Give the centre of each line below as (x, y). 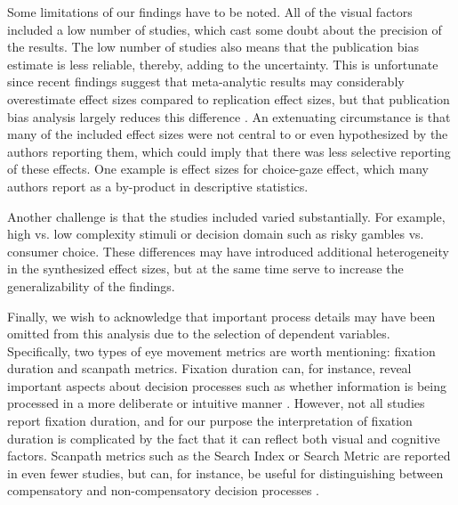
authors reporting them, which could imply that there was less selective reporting (229, 151)
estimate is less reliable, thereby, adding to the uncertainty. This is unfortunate (223, 64)
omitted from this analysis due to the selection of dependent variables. (199, 334)
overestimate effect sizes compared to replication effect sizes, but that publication (229, 98)
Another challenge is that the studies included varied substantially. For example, (226, 216)
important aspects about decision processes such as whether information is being (227, 385)
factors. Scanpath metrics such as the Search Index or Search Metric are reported (229, 456)
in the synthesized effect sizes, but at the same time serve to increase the (205, 269)
